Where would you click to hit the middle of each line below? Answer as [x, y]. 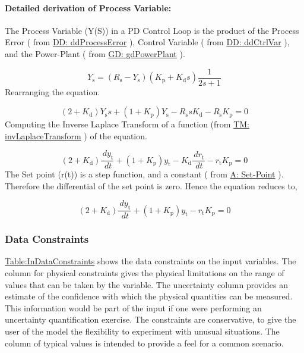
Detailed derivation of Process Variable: [88, 7]
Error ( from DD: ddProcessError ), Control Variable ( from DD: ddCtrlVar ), [147, 42]
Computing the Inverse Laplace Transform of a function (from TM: [127, 124]
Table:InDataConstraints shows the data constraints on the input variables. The [151, 261]
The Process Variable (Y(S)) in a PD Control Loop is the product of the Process [152, 30]
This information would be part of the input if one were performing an [133, 307]
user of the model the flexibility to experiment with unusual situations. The [142, 331]
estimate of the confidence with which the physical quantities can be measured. [149, 296]
